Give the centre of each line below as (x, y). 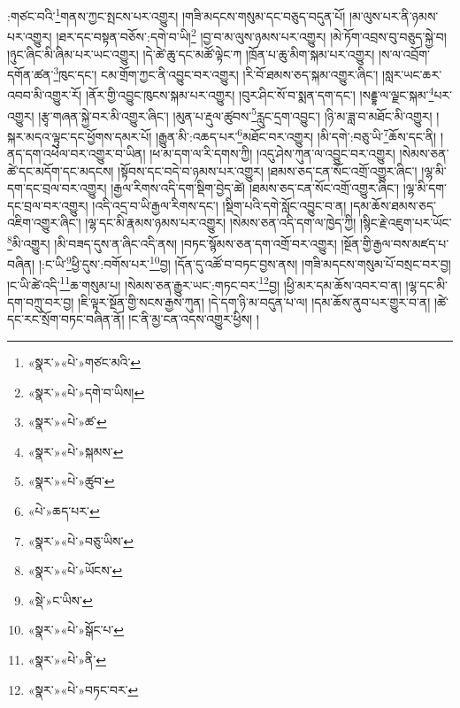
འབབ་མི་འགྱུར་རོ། (45, 95)
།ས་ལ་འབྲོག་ (404, 54)
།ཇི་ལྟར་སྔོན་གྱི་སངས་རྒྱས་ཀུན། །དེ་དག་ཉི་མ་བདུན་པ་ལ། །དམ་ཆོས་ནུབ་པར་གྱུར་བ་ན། (254, 301)
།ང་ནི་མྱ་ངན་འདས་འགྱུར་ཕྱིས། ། (194, 319)
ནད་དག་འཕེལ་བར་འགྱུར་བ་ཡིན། (77, 154)
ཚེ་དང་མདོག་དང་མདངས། (61, 170)
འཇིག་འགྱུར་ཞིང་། (44, 223)
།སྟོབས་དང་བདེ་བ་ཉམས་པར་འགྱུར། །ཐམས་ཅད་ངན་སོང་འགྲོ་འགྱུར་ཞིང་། (268, 170)
